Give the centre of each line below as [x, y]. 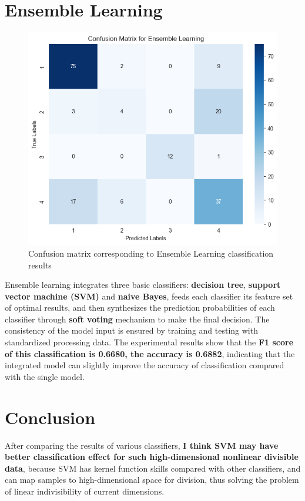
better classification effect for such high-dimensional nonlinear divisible [152, 457]
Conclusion [50, 417]
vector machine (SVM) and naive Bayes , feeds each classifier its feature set [149, 296]
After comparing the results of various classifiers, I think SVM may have [142, 445]
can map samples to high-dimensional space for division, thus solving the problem [152, 480]
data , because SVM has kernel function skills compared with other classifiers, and [153, 468]
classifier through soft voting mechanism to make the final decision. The [137, 319]
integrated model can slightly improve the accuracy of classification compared [145, 365]
